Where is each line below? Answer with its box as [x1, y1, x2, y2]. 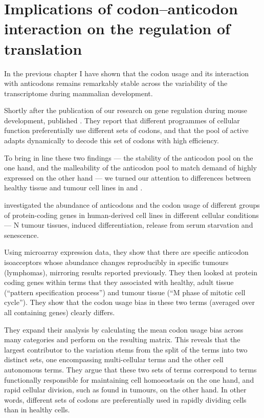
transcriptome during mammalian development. [4, 87, 153, 98]
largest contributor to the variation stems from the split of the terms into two [4, 344, 248, 355]
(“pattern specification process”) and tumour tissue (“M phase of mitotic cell [4, 287, 246, 297]
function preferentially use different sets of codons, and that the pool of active [4, 125, 249, 136]
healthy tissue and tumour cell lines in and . [4, 182, 143, 193]
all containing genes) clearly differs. [4, 306, 115, 317]
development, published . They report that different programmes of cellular [4, 115, 240, 125]
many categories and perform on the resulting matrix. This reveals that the [4, 334, 240, 345]
